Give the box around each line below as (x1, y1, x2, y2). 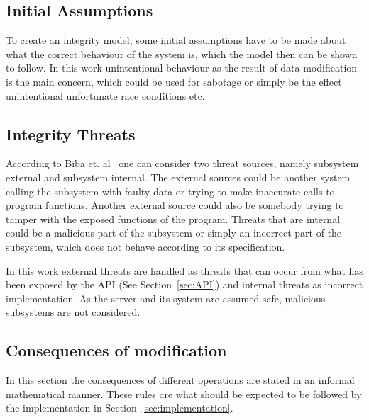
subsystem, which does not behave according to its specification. (6, 239, 285, 254)
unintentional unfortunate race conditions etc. (6, 88, 205, 103)
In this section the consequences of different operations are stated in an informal (6, 373, 355, 387)
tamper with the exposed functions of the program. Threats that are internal (6, 211, 341, 226)
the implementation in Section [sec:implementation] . (6, 400, 233, 415)
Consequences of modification (6, 339, 227, 361)
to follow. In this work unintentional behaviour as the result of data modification (6, 60, 358, 75)
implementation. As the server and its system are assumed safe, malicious (6, 290, 326, 305)
